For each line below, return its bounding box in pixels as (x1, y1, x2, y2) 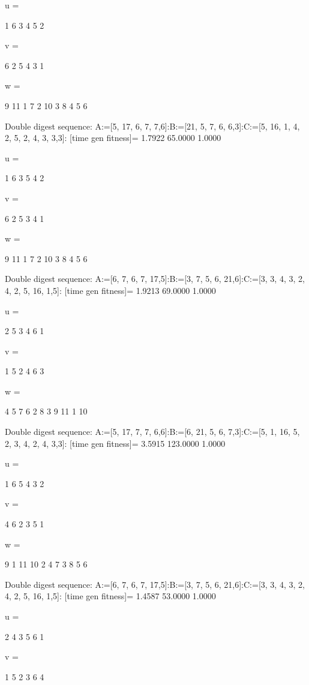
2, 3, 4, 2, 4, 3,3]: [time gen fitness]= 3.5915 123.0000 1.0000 (5, 437, 226, 449)
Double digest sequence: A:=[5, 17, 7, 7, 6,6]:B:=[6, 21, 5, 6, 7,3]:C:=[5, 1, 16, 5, (5, 425, 300, 438)
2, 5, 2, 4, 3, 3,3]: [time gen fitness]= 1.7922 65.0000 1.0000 (5, 131, 221, 144)
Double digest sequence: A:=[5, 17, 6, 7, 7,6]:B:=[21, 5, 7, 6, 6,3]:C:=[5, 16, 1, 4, (5, 119, 300, 132)
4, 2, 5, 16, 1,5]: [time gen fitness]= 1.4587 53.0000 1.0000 (5, 590, 216, 602)
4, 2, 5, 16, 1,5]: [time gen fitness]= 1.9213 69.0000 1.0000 (5, 284, 216, 296)
